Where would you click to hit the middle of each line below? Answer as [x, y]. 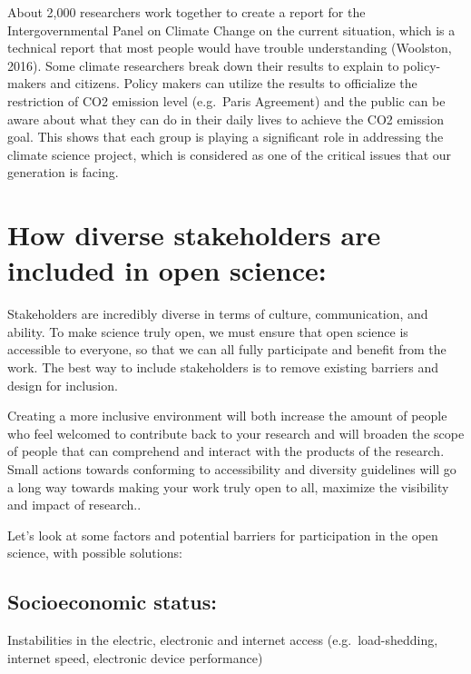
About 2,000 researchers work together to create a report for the [186, 12]
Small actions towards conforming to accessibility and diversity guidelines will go [232, 469]
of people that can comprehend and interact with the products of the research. [226, 451]
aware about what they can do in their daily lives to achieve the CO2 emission [226, 119]
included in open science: [167, 270]
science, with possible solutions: [95, 553]
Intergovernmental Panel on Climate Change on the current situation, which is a [231, 30]
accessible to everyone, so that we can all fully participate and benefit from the [227, 349]
